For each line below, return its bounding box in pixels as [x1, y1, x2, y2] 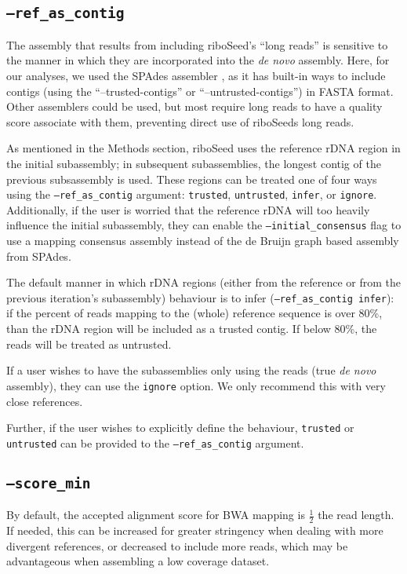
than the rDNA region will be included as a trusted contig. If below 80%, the [6, 320, 377, 337]
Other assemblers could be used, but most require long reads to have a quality [6, 98, 383, 115]
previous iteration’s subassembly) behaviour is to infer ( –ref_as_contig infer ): [6, 289, 394, 305]
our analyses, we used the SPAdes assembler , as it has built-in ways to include [6, 67, 386, 83]
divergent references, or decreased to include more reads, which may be [6, 537, 348, 554]
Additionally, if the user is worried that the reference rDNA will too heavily [6, 201, 370, 218]
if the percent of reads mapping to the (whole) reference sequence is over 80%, [6, 305, 383, 321]
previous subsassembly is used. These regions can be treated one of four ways [6, 170, 377, 187]
